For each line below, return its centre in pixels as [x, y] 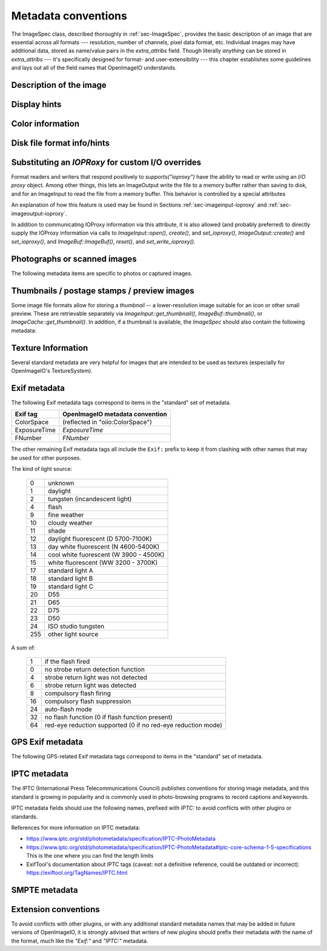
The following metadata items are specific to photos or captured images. [102, 273]
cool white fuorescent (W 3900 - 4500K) [106, 555]
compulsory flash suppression [88, 701]
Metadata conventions [69, 16]
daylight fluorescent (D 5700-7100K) [100, 538]
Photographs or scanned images [74, 259]
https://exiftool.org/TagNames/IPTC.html [77, 872]
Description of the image [59, 85]
